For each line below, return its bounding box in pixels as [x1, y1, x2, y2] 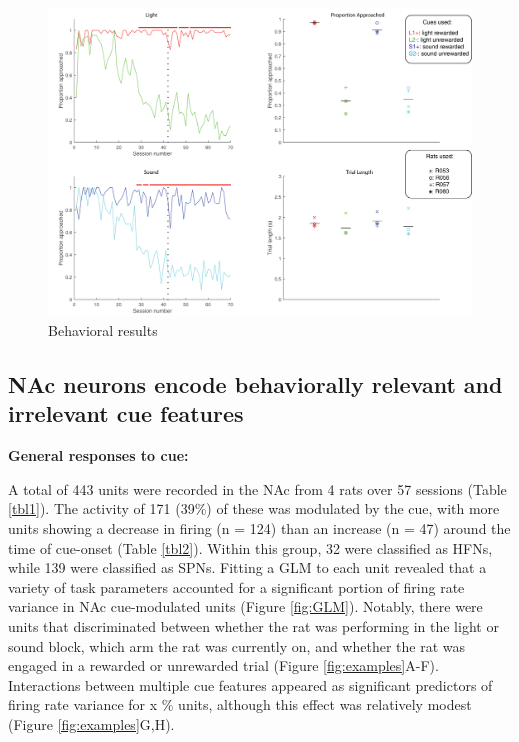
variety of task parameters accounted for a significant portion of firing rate [8, 576, 465, 597]
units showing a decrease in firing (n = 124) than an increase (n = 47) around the [8, 518, 511, 539]
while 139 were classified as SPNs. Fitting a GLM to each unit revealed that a [8, 557, 487, 578]
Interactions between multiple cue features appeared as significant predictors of [8, 674, 493, 695]
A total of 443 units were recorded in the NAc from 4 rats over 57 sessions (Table [8, 478, 507, 499]
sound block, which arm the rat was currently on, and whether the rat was [8, 635, 466, 656]
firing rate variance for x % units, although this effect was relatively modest [8, 694, 472, 715]
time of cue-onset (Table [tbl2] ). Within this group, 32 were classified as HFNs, [8, 537, 493, 558]
